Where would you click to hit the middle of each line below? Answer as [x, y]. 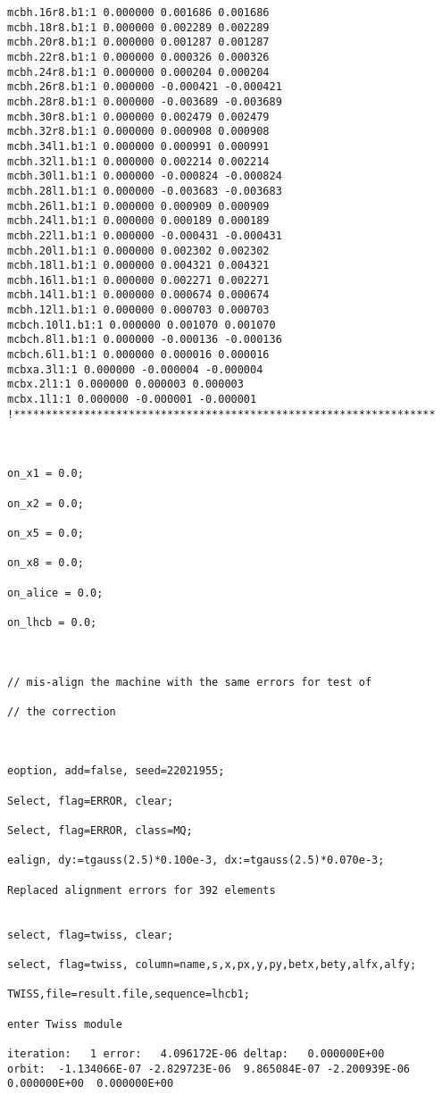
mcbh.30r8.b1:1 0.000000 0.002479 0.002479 [138, 117]
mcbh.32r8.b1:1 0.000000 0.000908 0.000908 [138, 132]
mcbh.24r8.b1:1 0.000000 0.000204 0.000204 [138, 72]
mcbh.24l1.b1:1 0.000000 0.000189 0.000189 [138, 221]
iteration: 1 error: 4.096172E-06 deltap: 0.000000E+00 [196, 1053]
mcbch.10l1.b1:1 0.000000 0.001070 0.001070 [142, 325]
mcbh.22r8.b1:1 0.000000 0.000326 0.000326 [138, 57]
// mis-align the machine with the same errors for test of [190, 682]
